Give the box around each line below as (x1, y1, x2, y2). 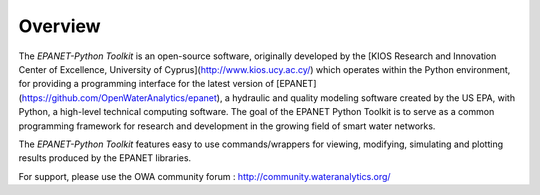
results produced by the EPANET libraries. (18, 152, 192, 164)
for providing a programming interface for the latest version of (18, 78, 275, 90)
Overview (18, 15, 101, 37)
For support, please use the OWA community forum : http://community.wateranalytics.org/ (18, 170, 391, 182)
